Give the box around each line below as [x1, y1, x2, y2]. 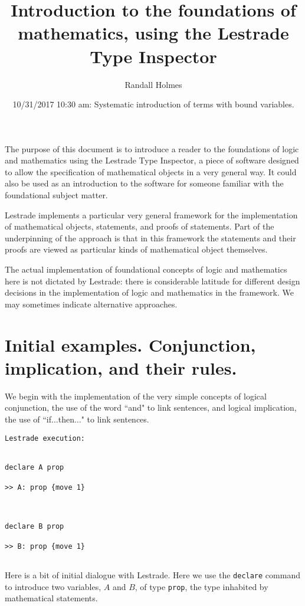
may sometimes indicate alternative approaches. [5, 297, 178, 310]
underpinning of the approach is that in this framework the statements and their [5, 231, 296, 244]
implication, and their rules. [5, 355, 237, 379]
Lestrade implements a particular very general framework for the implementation [5, 208, 298, 221]
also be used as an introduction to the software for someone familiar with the [5, 177, 284, 189]
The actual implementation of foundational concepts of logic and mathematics [5, 263, 287, 276]
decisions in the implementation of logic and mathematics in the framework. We [5, 286, 294, 299]
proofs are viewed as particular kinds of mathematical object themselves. [5, 243, 268, 255]
